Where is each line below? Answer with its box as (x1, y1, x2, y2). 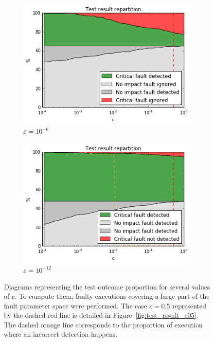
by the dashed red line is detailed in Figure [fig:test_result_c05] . (4, 310, 198, 320)
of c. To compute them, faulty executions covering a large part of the (4, 291, 210, 301)
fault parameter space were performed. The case (4, 300, 147, 310)
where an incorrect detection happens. (4, 329, 118, 339)
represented (172, 300, 207, 310)
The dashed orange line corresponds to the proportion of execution (4, 319, 203, 329)
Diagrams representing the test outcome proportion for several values (4, 281, 210, 291)
